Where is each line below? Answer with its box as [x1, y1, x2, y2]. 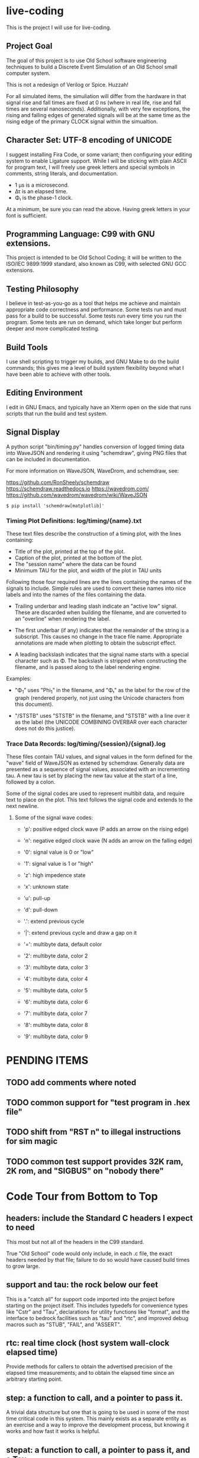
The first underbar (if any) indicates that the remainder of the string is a [14, 626, 190, 634]
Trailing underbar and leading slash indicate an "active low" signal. [14, 602, 178, 609]
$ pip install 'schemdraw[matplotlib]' [6, 502, 105, 509]
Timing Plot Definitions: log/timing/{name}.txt [6, 516, 142, 524]
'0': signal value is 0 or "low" [23, 849, 94, 856]
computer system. [6, 70, 50, 77]
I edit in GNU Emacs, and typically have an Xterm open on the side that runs [6, 403, 191, 411]
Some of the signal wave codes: [14, 814, 94, 821]
